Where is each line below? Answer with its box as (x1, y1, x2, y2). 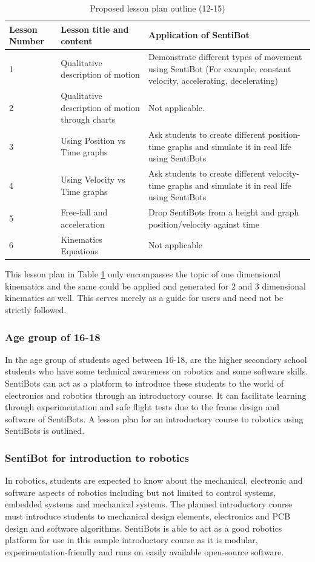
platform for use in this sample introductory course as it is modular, (5, 533, 258, 546)
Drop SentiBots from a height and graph (148, 206, 299, 218)
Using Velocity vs (61, 172, 125, 185)
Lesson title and (61, 22, 129, 35)
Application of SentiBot (148, 29, 250, 41)
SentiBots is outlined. (5, 424, 85, 437)
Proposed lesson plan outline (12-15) (90, 2, 225, 14)
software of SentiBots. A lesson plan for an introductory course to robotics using (5, 412, 303, 425)
